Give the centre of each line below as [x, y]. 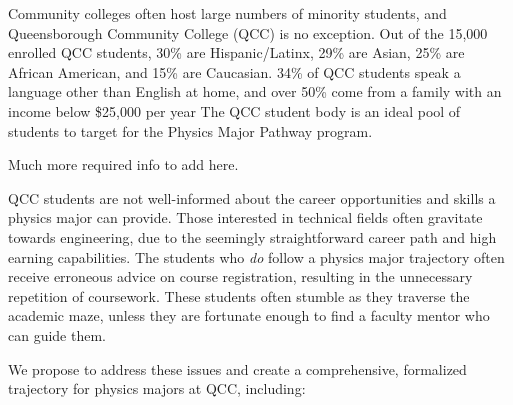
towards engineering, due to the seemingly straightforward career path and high [252, 236]
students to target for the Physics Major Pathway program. [190, 130]
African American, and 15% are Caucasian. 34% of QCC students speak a [234, 71]
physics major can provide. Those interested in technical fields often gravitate [245, 217]
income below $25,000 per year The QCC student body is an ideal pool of [234, 110]
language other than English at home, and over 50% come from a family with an [255, 91]
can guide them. [57, 334]
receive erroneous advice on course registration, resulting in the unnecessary [240, 276]
